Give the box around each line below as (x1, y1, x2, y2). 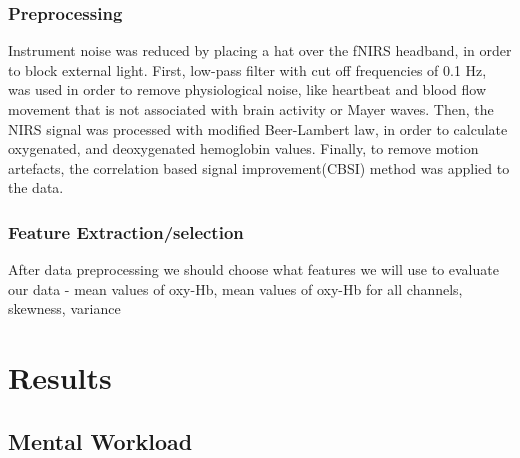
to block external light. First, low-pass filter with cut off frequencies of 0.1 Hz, (8, 59, 487, 80)
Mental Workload (8, 425, 193, 456)
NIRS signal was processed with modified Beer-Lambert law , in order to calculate (8, 118, 508, 139)
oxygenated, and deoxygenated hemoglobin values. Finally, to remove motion (8, 138, 479, 159)
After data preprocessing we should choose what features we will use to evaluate (8, 259, 499, 280)
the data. (8, 177, 64, 198)
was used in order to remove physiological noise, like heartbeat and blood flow (8, 79, 487, 100)
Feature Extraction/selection (8, 219, 244, 244)
